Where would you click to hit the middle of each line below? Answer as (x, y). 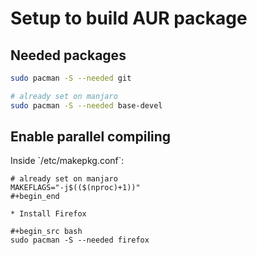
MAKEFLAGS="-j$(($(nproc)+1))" (75, 188)
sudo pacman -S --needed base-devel (86, 105)
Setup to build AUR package (129, 18)
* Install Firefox (48, 214)
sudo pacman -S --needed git (71, 78)
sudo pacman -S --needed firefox (80, 240)
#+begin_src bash (46, 232)
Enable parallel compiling (91, 137)
